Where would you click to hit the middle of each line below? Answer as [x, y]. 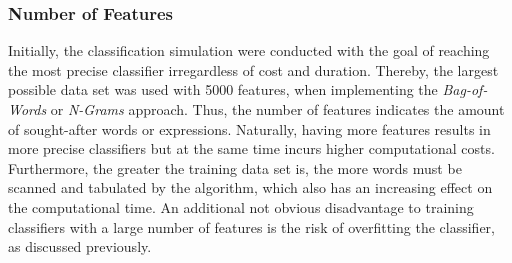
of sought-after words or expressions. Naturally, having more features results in [249, 128]
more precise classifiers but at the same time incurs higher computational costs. [251, 148]
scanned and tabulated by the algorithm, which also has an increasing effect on [250, 187]
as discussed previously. [80, 246]
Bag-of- [465, 89]
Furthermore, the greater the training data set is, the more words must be [235, 167]
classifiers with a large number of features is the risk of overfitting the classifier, [251, 226]
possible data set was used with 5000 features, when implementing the [223, 89]
